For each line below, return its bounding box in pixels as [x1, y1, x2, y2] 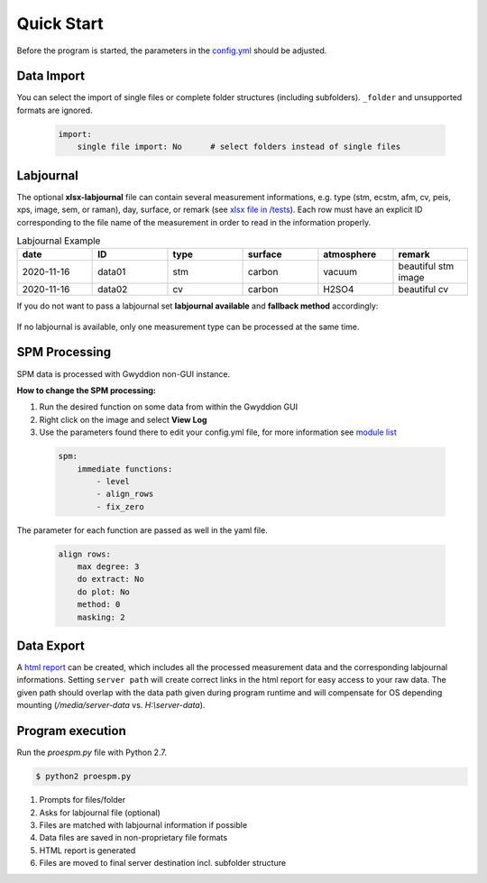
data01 [97, 266, 126, 279]
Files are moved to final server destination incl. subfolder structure [39, 858, 287, 869]
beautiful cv [398, 283, 449, 296]
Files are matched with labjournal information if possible [39, 819, 248, 830]
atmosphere [323, 248, 377, 261]
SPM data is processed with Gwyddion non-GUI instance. [16, 368, 230, 379]
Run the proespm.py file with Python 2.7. [16, 747, 167, 758]
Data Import [16, 69, 86, 84]
